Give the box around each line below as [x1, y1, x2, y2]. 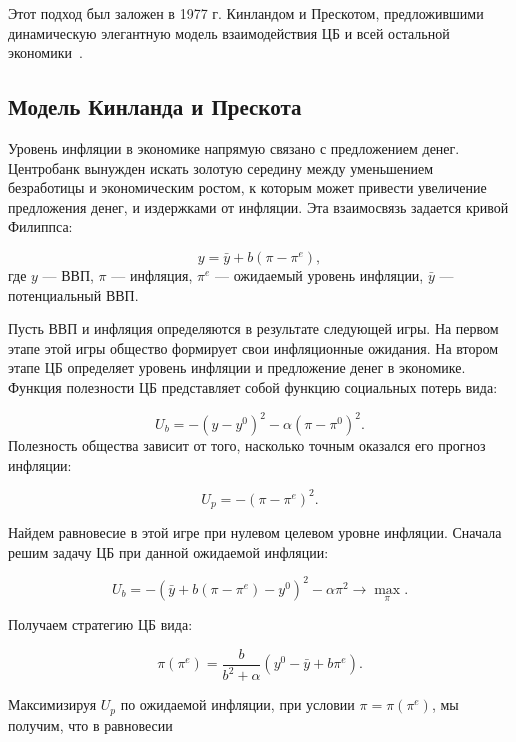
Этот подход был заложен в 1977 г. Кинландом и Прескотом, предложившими [8, 3, 484, 23]
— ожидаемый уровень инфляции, [215, 264, 424, 285]
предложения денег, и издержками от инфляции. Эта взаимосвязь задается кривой [8, 196, 509, 217]
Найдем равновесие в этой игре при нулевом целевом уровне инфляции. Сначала [8, 522, 502, 543]
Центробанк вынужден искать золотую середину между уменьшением [8, 157, 434, 178]
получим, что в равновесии [8, 714, 173, 735]
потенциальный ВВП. [8, 284, 139, 305]
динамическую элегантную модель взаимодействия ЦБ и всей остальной [8, 22, 450, 43]
